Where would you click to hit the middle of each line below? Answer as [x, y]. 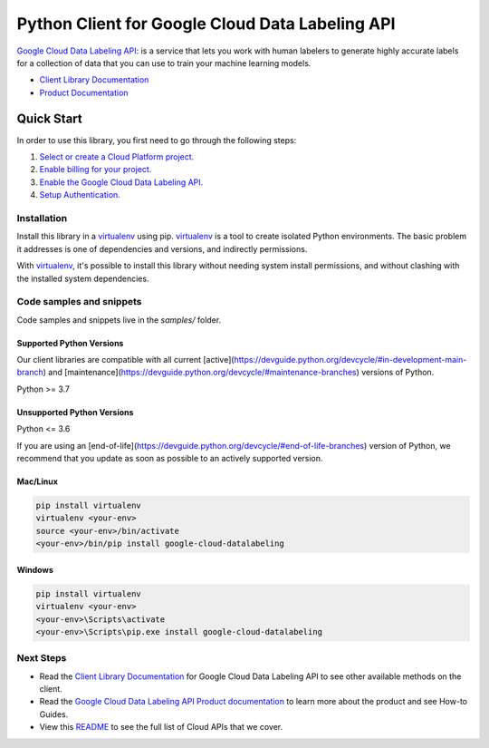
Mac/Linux [38, 481]
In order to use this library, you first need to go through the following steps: [157, 140]
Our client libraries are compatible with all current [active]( [125, 360]
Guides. [54, 714]
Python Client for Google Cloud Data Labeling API [206, 24]
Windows [35, 569]
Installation [42, 218]
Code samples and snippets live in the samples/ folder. [119, 320]
